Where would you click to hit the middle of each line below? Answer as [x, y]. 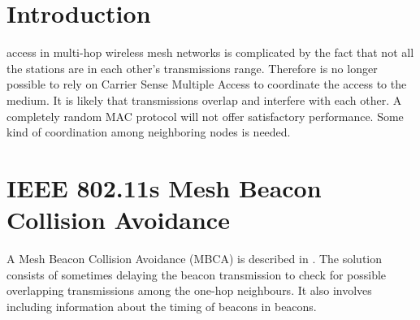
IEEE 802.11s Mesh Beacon [164, 187]
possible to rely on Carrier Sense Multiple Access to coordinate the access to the [207, 84]
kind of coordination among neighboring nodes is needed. [149, 132]
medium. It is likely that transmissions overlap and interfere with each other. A [204, 99]
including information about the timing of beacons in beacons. [162, 306]
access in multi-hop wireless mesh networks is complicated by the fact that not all [210, 52]
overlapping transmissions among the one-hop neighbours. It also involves [189, 290]
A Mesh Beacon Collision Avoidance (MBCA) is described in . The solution [195, 258]
